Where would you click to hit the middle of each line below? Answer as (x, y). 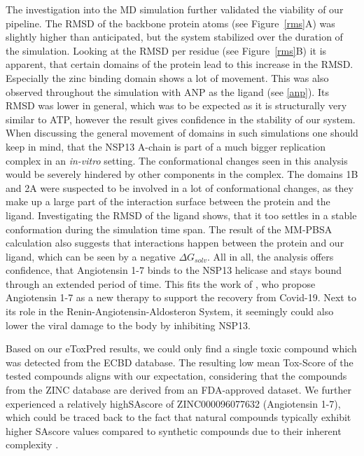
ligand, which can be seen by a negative (91, 256)
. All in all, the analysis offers (270, 256)
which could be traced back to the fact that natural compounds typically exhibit (178, 417)
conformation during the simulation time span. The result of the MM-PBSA (169, 229)
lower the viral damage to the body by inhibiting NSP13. (128, 325)
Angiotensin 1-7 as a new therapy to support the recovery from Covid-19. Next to (181, 297)
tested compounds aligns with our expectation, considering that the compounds (176, 376)
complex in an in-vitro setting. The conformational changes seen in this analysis (177, 160)
